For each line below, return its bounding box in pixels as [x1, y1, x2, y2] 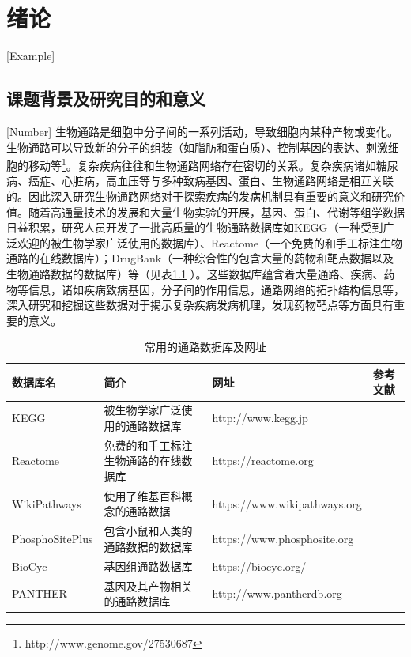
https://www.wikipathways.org [212, 495, 362, 512]
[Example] [6, 47, 55, 64]
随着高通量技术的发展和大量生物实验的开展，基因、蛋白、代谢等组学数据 [28, 203, 405, 220]
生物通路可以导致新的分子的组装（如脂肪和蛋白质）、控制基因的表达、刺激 [6, 138, 388, 155]
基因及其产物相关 [104, 577, 193, 594]
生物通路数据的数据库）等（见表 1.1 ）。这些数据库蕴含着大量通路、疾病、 [6, 265, 384, 281]
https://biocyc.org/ [212, 557, 307, 574]
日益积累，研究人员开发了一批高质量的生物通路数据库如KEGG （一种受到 [6, 219, 383, 236]
